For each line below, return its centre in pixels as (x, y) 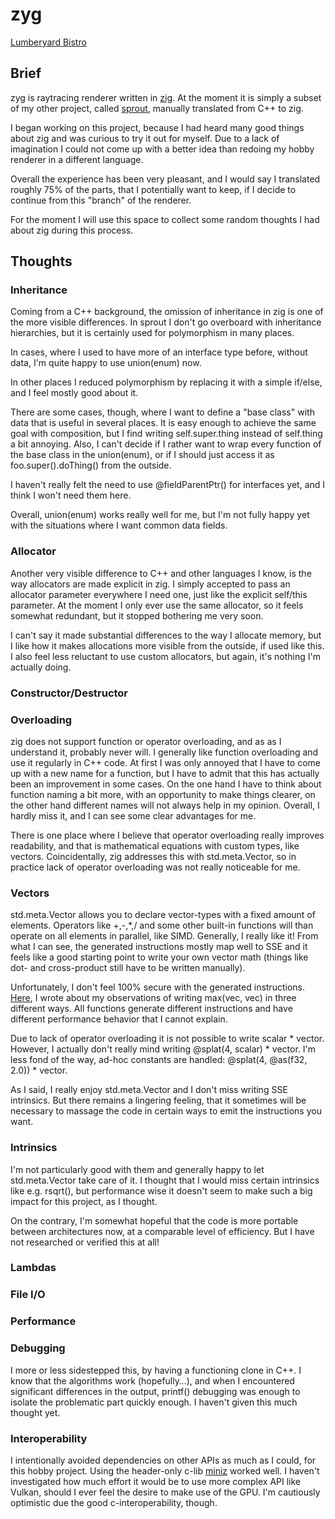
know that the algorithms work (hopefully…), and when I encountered (152, 1380)
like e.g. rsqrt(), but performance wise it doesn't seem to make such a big (161, 1190)
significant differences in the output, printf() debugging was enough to (155, 1391)
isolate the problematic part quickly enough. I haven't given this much (154, 1402)
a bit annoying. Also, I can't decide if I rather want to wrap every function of (166, 444)
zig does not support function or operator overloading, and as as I (146, 741)
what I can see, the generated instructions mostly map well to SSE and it (159, 947)
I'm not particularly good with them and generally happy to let (137, 1169)
